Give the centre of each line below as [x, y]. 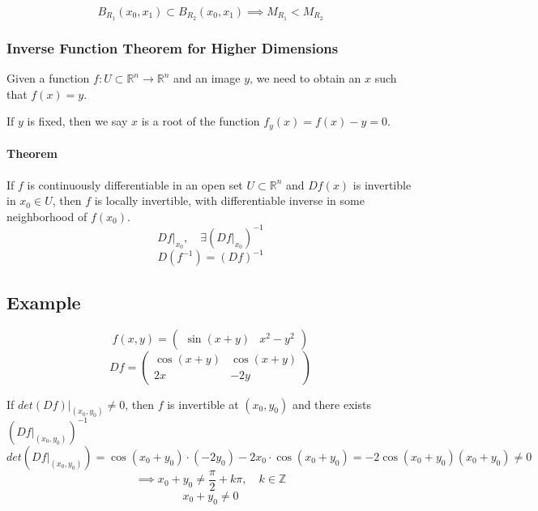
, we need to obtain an [305, 78]
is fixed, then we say [77, 121]
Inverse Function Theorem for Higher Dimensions [173, 47]
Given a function [48, 78]
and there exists [331, 404]
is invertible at [203, 404]
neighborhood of [47, 216]
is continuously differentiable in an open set [135, 184]
